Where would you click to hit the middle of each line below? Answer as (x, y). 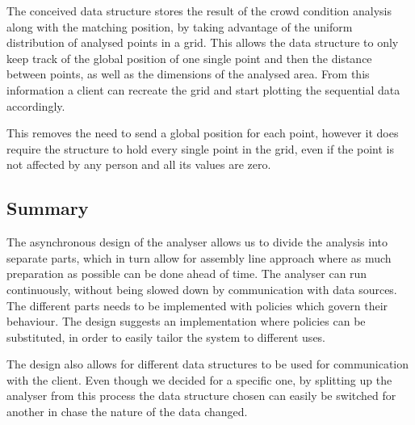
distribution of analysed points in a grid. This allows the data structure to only (203, 42)
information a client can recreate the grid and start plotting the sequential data (203, 89)
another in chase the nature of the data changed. (127, 412)
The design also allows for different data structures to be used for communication (208, 364)
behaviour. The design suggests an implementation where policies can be (186, 321)
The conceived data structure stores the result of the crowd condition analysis (199, 11)
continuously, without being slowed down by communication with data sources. (202, 289)
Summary (48, 208)
